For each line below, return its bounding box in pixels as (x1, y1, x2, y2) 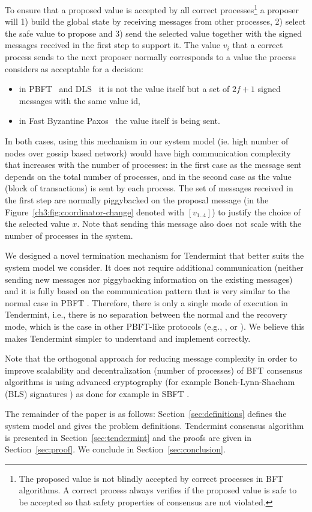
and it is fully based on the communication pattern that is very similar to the (5, 285, 290, 297)
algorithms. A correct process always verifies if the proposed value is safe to (19, 484, 297, 496)
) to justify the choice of (212, 205, 301, 218)
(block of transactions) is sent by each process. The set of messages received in (5, 182, 293, 194)
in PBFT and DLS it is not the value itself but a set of (19, 82, 230, 95)
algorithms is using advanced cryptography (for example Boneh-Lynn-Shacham (5, 375, 295, 388)
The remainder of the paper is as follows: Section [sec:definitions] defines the (5, 407, 287, 420)
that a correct (232, 39, 283, 51)
